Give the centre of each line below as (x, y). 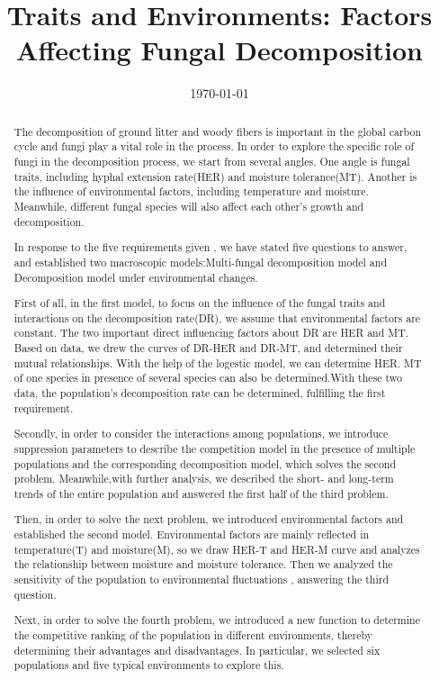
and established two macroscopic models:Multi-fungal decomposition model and (201, 262)
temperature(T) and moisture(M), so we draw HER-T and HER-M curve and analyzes (217, 549)
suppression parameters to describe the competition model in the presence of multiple (215, 448)
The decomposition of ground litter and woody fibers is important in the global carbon (218, 131)
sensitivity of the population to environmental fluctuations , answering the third (202, 579)
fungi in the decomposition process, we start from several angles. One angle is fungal (212, 162)
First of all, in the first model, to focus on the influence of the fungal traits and (200, 303)
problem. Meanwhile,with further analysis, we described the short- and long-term (204, 479)
